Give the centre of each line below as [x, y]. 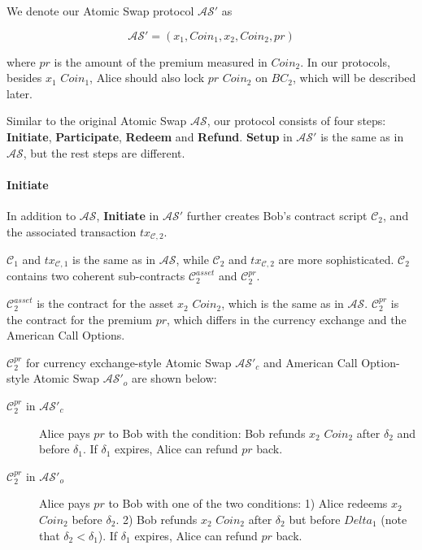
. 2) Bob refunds [157, 519]
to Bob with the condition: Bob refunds [207, 433]
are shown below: [174, 378]
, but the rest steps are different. [104, 152]
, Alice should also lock [147, 78]
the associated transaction [72, 231]
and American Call [310, 362]
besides [24, 78]
